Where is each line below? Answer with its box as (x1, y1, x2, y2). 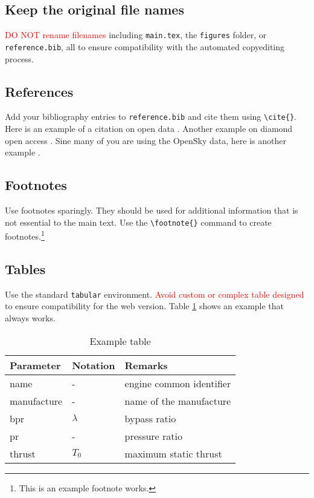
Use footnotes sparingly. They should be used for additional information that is (5, 203, 298, 216)
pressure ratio (124, 428, 182, 443)
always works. (5, 311, 56, 324)
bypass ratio (124, 411, 176, 425)
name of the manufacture (124, 393, 231, 408)
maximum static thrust (124, 446, 222, 460)
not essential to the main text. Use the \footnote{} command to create (5, 215, 272, 228)
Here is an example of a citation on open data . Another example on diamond (5, 122, 293, 134)
